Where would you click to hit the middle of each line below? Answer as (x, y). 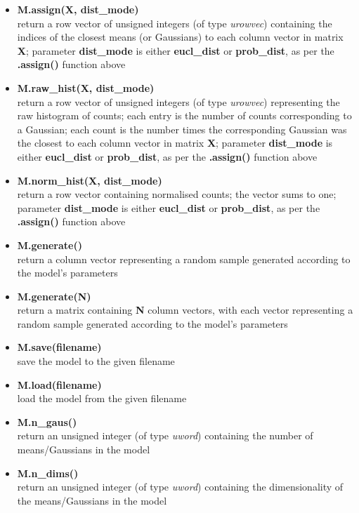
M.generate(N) (54, 296)
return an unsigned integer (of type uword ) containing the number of (165, 435)
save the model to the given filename (96, 361)
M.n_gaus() (47, 421)
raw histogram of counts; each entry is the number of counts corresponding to (184, 115)
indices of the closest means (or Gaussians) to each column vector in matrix (180, 37)
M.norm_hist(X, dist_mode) (90, 180)
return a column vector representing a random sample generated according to (184, 259)
